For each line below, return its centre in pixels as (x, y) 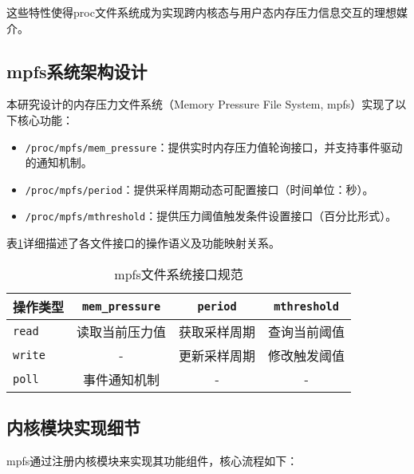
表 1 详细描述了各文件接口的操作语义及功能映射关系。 (143, 243)
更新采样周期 (217, 355)
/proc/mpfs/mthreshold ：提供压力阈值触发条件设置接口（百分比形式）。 (211, 216)
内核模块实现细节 (73, 427)
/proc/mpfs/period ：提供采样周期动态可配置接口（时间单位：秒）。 (199, 189)
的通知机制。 (59, 162)
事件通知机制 (122, 379)
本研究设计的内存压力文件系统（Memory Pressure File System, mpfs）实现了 (201, 104)
